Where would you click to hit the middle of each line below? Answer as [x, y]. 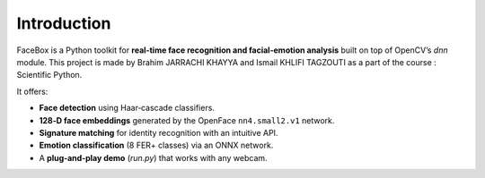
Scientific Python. [49, 75]
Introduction [64, 23]
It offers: [32, 91]
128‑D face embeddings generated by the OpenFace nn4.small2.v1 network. [187, 120]
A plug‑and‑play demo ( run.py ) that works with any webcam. [154, 157]
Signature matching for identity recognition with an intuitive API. [159, 132]
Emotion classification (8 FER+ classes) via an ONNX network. [156, 145]
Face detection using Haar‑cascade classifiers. [127, 108]
